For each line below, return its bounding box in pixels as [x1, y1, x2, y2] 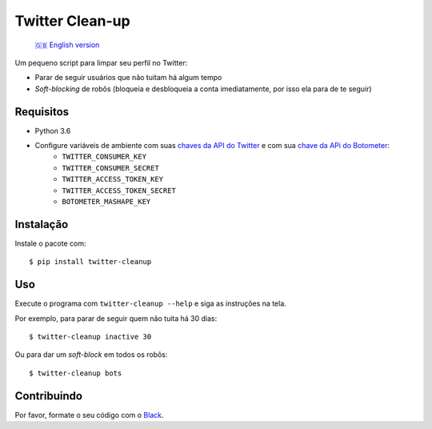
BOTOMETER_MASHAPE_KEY [62, 197, 151, 206]
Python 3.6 [34, 126, 71, 135]
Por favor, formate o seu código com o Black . [14, 410, 164, 419]
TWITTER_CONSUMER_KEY [62, 152, 147, 162]
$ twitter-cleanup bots [29, 368, 122, 378]
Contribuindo [14, 389, 83, 403]
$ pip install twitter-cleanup [29, 257, 152, 267]
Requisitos [14, 105, 70, 118]
